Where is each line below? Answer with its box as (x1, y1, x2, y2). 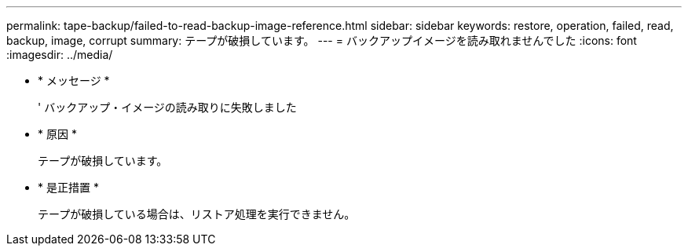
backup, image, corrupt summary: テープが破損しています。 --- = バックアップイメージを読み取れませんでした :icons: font (6, 34, 637, 47)
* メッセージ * (38, 74, 110, 87)
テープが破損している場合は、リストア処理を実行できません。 (38, 207, 356, 221)
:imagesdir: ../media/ (6, 48, 113, 61)
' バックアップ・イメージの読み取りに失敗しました (38, 100, 297, 114)
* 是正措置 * (38, 181, 99, 194)
